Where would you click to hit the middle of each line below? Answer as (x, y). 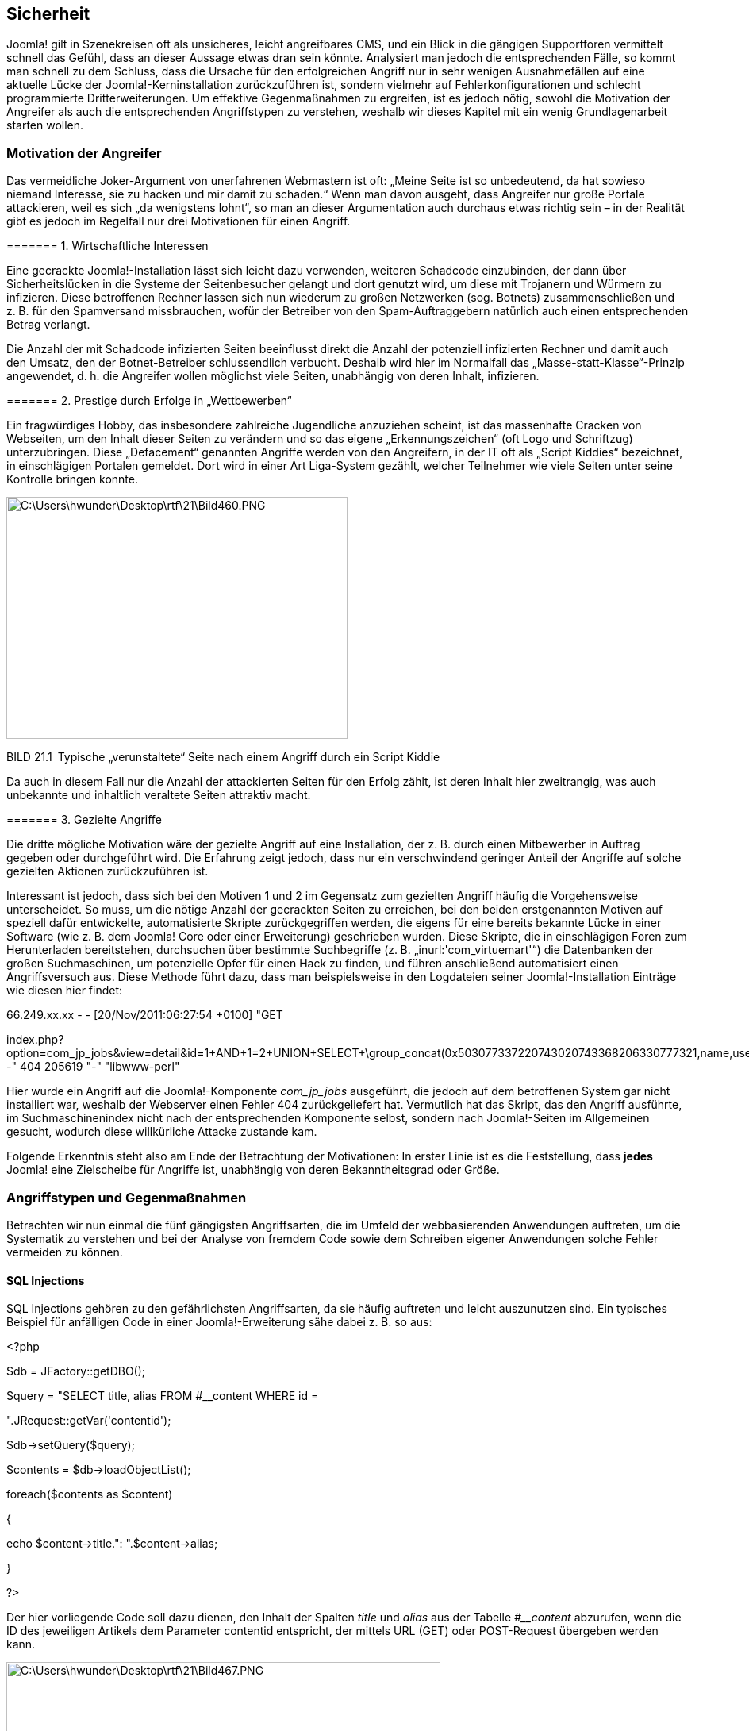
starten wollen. (45, 125)
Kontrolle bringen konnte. (72, 479)
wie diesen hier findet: (65, 991)
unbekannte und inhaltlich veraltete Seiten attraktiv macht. (159, 795)
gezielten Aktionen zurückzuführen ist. (108, 871)
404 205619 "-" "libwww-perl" (100, 1067)
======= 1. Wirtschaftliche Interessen (108, 246)
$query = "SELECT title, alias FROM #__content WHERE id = (163, 1396)
